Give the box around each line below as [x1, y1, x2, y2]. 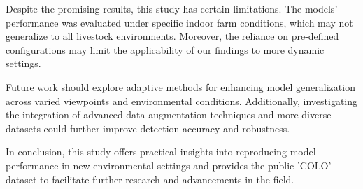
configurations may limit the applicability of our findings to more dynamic [6, 42, 325, 57]
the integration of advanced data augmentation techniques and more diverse [6, 107, 332, 122]
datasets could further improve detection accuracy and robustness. [6, 120, 290, 135]
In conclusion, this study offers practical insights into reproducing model [6, 144, 316, 159]
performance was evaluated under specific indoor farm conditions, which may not [6, 15, 353, 29]
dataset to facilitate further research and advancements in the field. [6, 171, 294, 186]
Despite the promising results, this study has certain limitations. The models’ [6, 1, 338, 15]
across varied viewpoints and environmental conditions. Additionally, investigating [6, 93, 358, 108]
